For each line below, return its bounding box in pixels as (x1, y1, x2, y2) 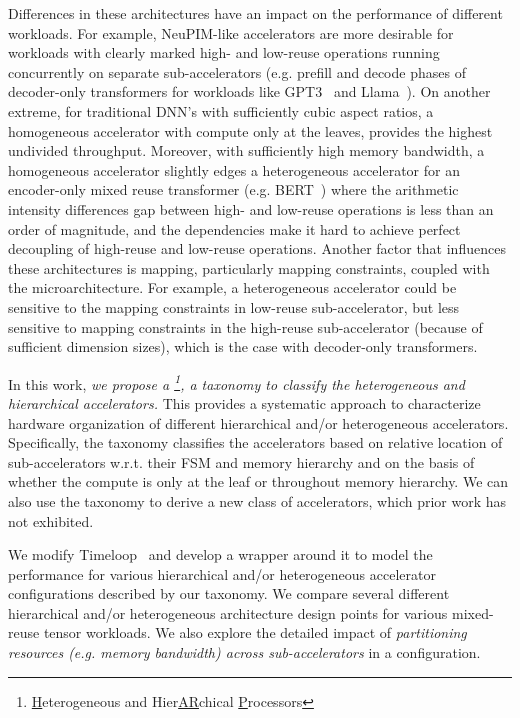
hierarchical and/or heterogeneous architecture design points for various (8, 602, 448, 623)
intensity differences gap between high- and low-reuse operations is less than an (8, 198, 494, 219)
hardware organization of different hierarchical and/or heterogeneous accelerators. (8, 412, 509, 433)
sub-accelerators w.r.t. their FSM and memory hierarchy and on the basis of (8, 451, 475, 472)
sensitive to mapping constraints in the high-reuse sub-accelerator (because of (8, 316, 483, 337)
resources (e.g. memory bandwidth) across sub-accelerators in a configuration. (8, 642, 481, 663)
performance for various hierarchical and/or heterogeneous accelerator (8, 563, 436, 584)
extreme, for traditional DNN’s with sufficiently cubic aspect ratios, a (8, 100, 434, 121)
